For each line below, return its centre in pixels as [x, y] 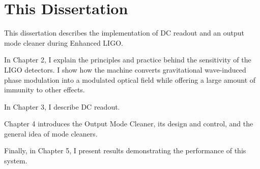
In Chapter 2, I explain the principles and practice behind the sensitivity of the [128, 60]
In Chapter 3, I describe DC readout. [62, 106]
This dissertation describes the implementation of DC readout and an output [124, 33]
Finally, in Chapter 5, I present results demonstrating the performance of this [125, 150]
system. [16, 161]
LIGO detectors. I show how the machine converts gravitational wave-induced [125, 69]
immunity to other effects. [45, 90]
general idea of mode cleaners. [51, 133]
